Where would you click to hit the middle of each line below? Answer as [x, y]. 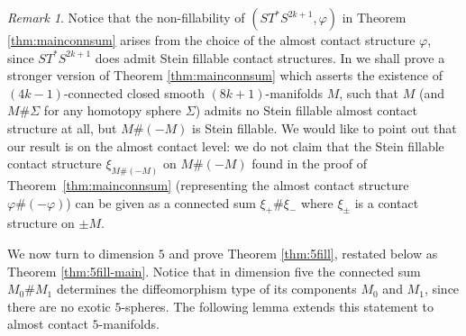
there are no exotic [59, 306]
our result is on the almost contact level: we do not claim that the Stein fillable [226, 145]
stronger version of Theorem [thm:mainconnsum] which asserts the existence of [225, 75]
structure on [41, 223]
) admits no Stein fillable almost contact [306, 110]
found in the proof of [309, 163]
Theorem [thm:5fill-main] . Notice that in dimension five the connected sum [214, 271]
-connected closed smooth [134, 92]
